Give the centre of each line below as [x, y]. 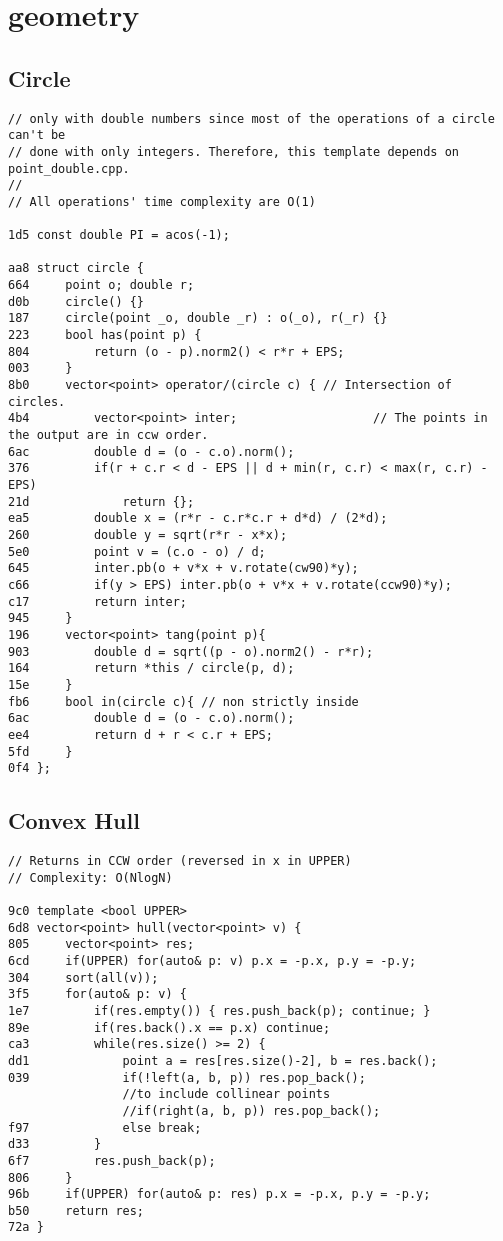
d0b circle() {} [76, 301]
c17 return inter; [97, 601]
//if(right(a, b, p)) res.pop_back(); [251, 1110]
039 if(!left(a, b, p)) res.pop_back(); [187, 1077]
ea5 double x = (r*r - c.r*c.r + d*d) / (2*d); [198, 518]
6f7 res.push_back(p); [112, 1160]
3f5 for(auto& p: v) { [97, 994]
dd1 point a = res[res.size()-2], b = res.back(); [223, 1060]
